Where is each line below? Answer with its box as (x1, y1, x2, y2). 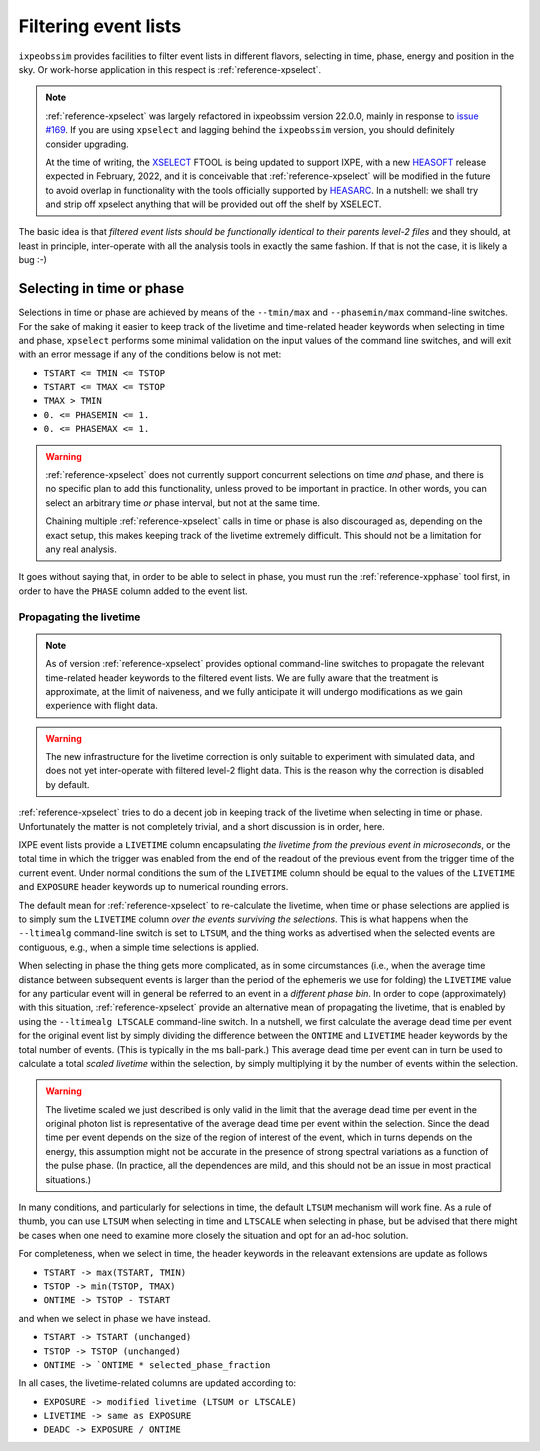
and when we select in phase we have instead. (18, 1312, 211, 1324)
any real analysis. (45, 543, 117, 555)
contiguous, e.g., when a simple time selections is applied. (18, 941, 260, 953)
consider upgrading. (45, 138, 129, 150)
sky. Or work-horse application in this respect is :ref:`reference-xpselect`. (18, 63, 322, 75)
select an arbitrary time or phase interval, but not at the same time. (45, 496, 320, 509)
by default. (45, 778, 90, 790)
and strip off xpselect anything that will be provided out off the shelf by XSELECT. (45, 198, 382, 210)
